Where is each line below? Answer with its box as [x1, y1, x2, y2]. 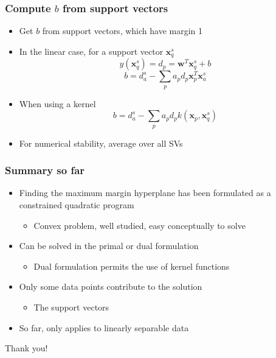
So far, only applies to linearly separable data [19, 321, 189, 334]
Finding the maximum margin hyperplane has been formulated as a [19, 186, 271, 199]
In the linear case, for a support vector [19, 44, 164, 57]
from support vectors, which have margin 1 [42, 24, 203, 37]
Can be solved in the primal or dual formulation [19, 239, 199, 252]
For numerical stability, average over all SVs [19, 136, 183, 149]
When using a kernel [19, 97, 96, 110]
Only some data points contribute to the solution [19, 280, 202, 293]
